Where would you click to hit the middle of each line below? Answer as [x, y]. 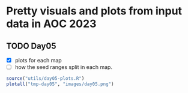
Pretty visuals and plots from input [94, 11]
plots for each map [38, 60]
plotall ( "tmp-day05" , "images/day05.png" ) [60, 84]
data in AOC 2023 [51, 24]
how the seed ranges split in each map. [64, 67]
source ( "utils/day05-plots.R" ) [45, 79]
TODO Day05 [31, 46]
